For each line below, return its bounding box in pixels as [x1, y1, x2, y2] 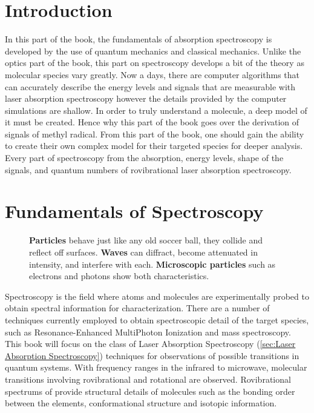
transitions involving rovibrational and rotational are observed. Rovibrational [5, 372, 291, 385]
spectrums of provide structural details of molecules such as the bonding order [5, 385, 295, 397]
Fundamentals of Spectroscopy [5, 199, 264, 223]
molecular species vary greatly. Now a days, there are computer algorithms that [5, 68, 300, 81]
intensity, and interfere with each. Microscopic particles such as [29, 257, 276, 270]
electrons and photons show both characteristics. [29, 269, 209, 282]
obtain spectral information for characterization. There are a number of [5, 302, 270, 314]
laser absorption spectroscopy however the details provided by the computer [5, 92, 287, 105]
